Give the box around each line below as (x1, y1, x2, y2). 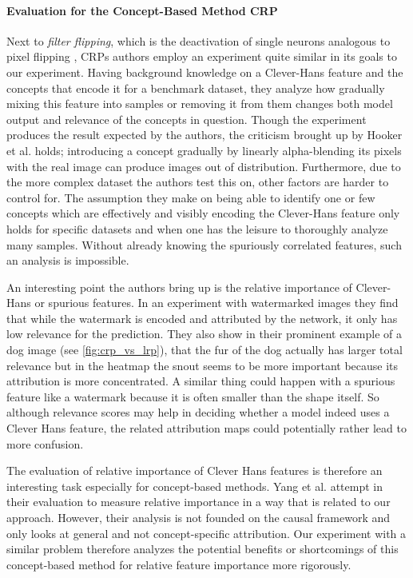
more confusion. (6, 435, 84, 452)
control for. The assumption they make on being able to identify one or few (6, 189, 375, 205)
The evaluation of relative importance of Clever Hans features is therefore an (6, 462, 383, 479)
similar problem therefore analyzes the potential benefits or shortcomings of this (6, 540, 399, 557)
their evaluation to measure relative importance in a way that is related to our (6, 493, 391, 510)
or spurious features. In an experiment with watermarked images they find (34, 294, 399, 311)
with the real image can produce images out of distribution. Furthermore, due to (6, 157, 401, 174)
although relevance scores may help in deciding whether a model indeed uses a (6, 404, 390, 421)
